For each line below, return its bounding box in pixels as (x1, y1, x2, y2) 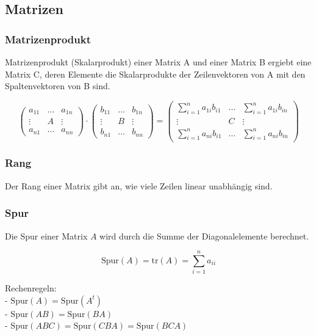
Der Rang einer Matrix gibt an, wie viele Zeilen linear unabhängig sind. (5, 179, 273, 192)
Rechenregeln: (5, 282, 57, 294)
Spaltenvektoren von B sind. (5, 79, 110, 92)
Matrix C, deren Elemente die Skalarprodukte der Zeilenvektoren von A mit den (5, 67, 306, 80)
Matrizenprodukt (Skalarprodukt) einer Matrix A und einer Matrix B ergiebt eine (5, 56, 312, 68)
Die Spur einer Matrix (5, 229, 88, 242)
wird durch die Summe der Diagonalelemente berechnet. (99, 229, 309, 242)
